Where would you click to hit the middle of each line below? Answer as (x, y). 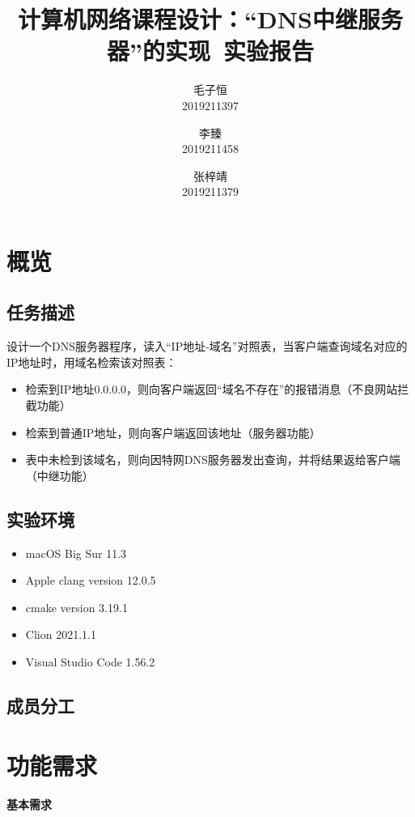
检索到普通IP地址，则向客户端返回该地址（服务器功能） (173, 432)
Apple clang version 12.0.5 (91, 580)
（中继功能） (59, 475)
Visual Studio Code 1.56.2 (90, 662)
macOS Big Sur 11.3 (76, 553)
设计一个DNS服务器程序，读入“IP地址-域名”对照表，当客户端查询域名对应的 (207, 346)
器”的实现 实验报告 (210, 51)
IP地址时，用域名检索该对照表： (92, 362)
